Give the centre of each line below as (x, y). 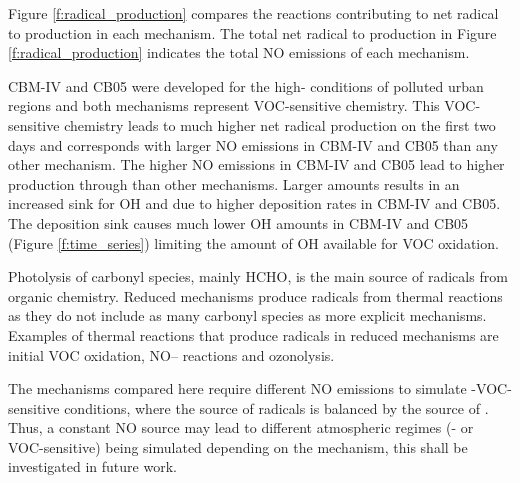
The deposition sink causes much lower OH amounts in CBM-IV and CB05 (238, 222)
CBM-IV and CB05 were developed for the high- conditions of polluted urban (246, 85)
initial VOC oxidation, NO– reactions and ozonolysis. (171, 354)
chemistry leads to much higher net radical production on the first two (280, 124)
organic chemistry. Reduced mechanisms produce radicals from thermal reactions (255, 295)
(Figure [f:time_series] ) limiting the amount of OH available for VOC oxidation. (253, 242)
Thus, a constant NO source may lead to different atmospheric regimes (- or (241, 427)
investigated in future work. (92, 466)
